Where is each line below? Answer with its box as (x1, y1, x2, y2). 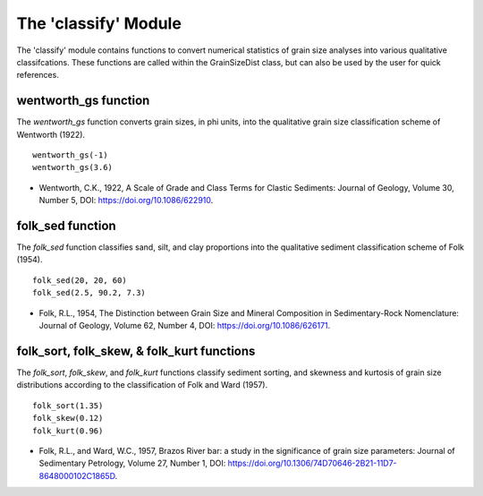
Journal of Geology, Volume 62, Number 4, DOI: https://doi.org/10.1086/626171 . (38, 321, 331, 331)
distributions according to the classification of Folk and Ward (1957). (16, 380, 268, 390)
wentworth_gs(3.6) (32, 162, 114, 173)
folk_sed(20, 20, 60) (32, 275, 127, 286)
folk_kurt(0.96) (32, 425, 104, 436)
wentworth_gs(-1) (32, 150, 108, 160)
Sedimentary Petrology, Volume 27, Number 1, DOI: (38, 458, 226, 469)
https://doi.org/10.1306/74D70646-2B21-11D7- (227, 458, 397, 469)
